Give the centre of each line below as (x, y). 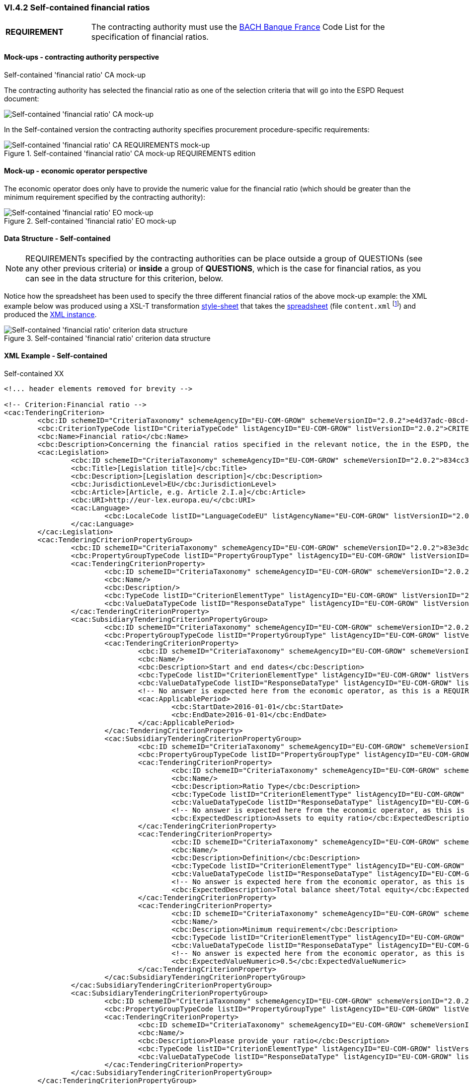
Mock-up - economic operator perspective (76, 171)
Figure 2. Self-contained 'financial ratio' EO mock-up (90, 221)
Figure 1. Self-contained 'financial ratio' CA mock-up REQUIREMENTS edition (130, 153)
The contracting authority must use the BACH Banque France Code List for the (238, 27)
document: (22, 98)
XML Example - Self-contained (56, 356)
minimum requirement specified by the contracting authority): (105, 197)
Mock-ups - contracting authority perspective (82, 57)
